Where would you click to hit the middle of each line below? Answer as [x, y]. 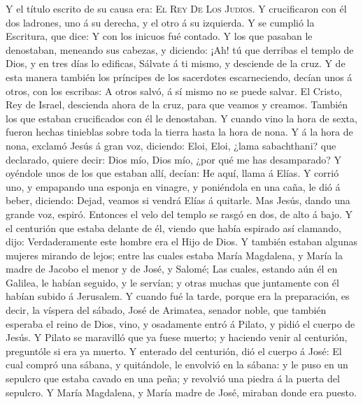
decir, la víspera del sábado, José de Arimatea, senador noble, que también [166, 310]
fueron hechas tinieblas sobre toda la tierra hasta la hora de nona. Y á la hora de [179, 132]
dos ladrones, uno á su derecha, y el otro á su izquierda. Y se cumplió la [160, 22]
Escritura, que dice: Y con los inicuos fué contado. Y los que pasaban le [159, 36]
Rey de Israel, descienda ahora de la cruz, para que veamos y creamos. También [177, 104]
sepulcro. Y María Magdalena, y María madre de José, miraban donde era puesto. [181, 392]
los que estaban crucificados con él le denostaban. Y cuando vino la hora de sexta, [181, 118]
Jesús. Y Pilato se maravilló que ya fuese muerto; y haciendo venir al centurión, [177, 337]
